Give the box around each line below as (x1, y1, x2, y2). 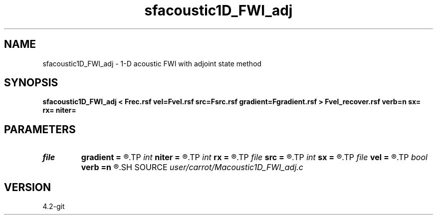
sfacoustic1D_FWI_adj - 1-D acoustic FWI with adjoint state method (42, 59, 262, 68)
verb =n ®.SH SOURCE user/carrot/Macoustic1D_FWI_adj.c (81, 162, 304, 173)
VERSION (4, 181, 51, 194)
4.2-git (42, 202, 65, 211)
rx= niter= (42, 106, 76, 115)
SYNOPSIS (4, 76, 58, 89)
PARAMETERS (4, 123, 76, 136)
